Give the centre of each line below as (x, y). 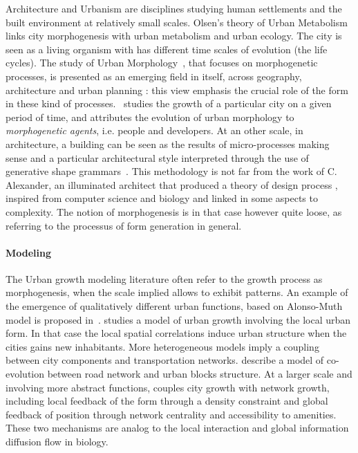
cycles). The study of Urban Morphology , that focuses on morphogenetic (162, 63)
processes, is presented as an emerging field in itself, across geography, (154, 76)
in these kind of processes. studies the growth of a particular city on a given (169, 103)
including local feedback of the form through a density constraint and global (167, 401)
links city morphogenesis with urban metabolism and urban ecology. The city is (174, 36)
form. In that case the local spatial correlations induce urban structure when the (176, 333)
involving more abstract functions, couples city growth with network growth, (168, 387)
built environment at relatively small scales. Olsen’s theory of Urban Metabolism (177, 22)
